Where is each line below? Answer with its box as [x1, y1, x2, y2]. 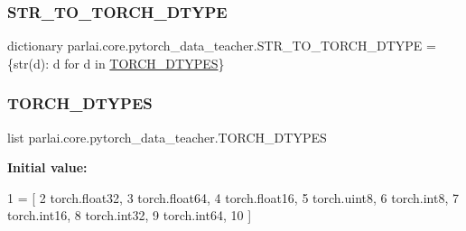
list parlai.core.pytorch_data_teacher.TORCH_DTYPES [7, 127, 327, 146]
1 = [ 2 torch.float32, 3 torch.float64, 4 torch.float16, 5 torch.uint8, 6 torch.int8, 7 [7, 188, 459, 207]
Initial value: [7, 158, 88, 177]
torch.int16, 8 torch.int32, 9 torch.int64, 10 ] [7, 206, 252, 225]
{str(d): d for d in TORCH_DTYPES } [7, 53, 225, 72]
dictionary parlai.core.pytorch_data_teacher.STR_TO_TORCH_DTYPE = [7, 36, 436, 55]
